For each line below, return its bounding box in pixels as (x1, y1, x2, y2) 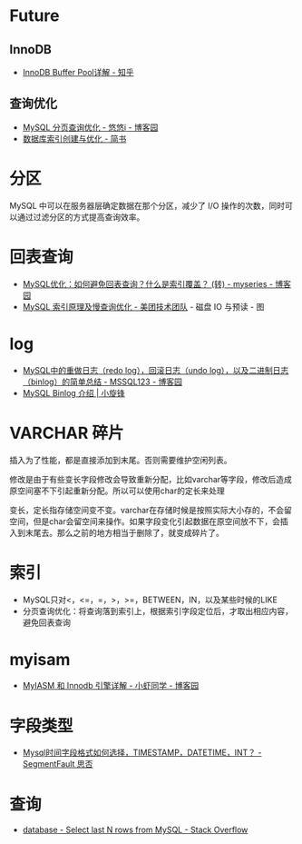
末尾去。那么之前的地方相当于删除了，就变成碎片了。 (24, 527, 224, 538)
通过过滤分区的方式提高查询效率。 (16, 211, 145, 223)
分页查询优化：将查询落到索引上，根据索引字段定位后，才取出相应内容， (22, 605, 293, 616)
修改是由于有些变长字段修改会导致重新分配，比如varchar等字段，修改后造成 (9, 473, 293, 484)
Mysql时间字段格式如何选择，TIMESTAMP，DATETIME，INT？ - (22, 747, 262, 759)
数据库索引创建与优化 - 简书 (22, 133, 127, 144)
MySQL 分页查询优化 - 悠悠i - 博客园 (22, 122, 159, 133)
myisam (9, 649, 71, 670)
